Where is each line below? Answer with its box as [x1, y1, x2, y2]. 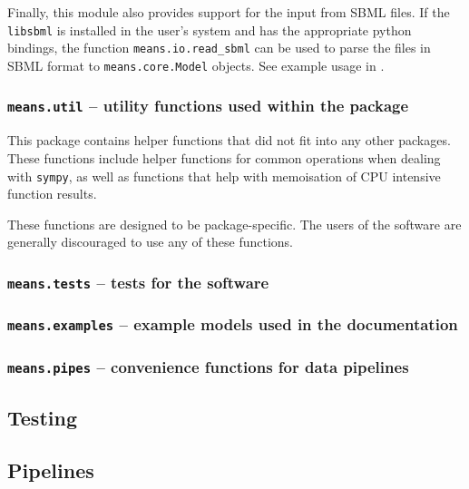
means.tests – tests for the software [7, 270, 269, 293]
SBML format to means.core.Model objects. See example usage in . [7, 55, 385, 74]
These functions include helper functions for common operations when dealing [7, 148, 441, 167]
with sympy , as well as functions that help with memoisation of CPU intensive [7, 166, 441, 185]
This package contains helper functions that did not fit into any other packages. [7, 131, 451, 150]
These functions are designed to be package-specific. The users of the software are [7, 214, 462, 233]
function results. [7, 184, 97, 203]
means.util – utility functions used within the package [7, 94, 409, 117]
